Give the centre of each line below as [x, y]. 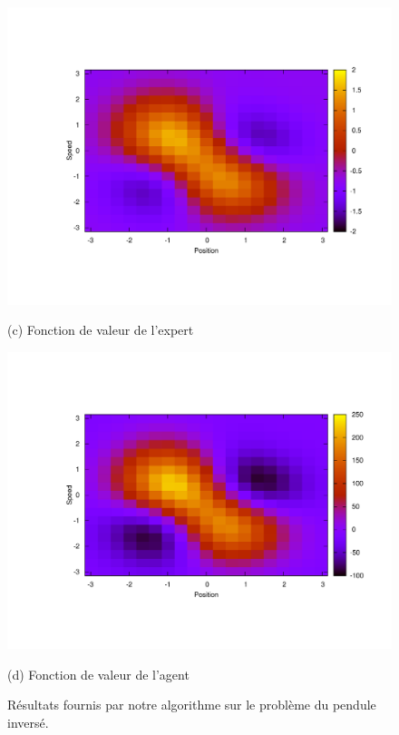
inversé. [28, 722]
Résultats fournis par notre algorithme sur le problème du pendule [192, 705]
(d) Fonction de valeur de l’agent [98, 674]
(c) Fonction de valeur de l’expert [101, 330]
